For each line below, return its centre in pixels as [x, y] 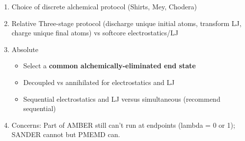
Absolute [25, 49]
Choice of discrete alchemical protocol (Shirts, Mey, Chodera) [104, 6]
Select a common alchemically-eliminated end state [109, 66]
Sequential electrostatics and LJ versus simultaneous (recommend [122, 99]
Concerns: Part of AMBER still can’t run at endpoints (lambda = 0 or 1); [123, 125]
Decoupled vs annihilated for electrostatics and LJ [99, 82]
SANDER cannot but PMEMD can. [66, 134]
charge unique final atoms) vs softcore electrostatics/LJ [95, 33]
